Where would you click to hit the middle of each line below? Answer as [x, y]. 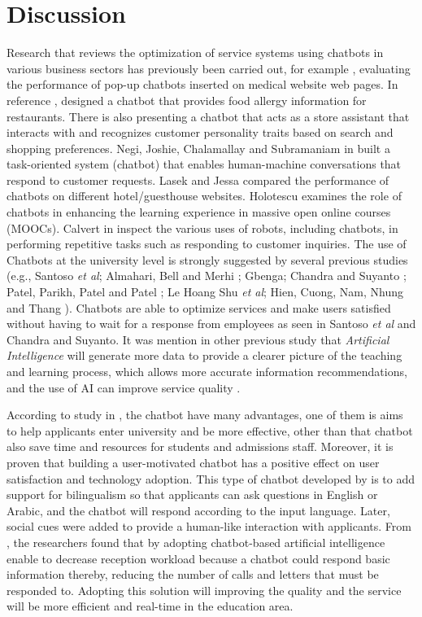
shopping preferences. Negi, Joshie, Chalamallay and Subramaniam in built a [198, 148]
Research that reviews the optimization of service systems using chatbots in [195, 53]
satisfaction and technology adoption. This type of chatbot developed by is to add [211, 478]
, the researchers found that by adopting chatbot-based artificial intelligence [196, 542]
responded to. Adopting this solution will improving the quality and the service [204, 590]
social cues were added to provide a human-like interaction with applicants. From [209, 526]
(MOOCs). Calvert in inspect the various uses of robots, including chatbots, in [202, 228]
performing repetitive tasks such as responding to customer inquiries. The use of [207, 244]
